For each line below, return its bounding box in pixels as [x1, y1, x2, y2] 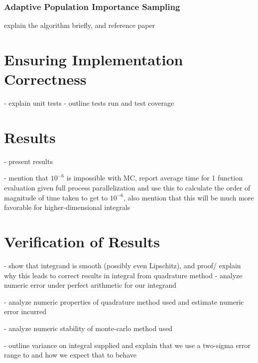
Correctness [4, 69, 87, 89]
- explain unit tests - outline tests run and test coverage [4, 98, 174, 108]
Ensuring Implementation [4, 49, 183, 69]
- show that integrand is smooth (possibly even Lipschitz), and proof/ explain [4, 260, 241, 270]
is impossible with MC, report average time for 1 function [66, 173, 243, 183]
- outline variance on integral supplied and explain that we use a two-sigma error [4, 340, 251, 350]
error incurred [4, 306, 46, 317]
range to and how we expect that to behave [4, 350, 137, 360]
